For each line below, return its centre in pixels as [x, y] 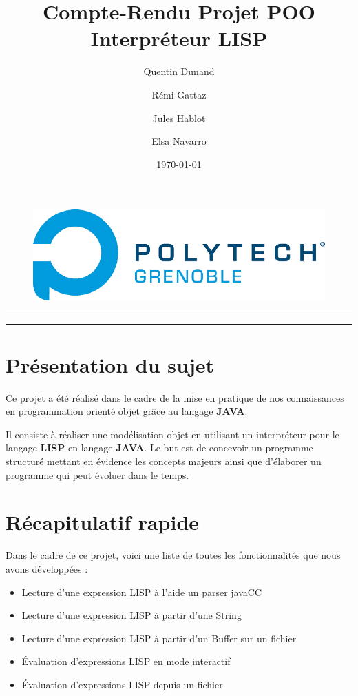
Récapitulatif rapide [103, 522]
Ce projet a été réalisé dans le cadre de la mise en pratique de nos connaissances [175, 397]
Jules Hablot [179, 117]
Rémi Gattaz [179, 94]
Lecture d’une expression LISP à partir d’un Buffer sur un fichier [159, 638]
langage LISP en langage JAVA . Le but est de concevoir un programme [159, 448]
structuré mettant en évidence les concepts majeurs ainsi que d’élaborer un [164, 461]
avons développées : [47, 568]
